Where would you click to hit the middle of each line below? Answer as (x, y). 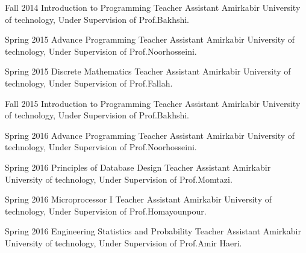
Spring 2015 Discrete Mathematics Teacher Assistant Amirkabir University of (148, 71)
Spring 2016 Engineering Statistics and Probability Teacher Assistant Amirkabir (153, 231)
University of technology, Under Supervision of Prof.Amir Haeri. (123, 242)
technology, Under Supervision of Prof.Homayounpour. (106, 211)
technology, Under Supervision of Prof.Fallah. (89, 83)
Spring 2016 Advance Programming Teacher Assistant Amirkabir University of (150, 135)
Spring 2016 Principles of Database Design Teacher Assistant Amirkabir (138, 167)
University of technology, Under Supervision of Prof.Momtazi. (119, 179)
